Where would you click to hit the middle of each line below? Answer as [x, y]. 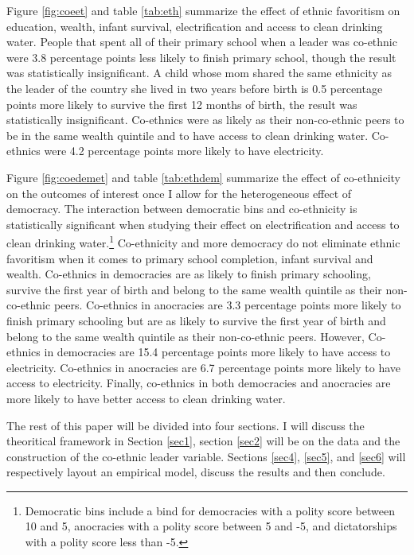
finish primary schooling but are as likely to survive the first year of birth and [196, 320]
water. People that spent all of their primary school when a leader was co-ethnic [202, 42]
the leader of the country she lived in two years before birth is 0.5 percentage [195, 88]
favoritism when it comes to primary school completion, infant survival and [190, 258]
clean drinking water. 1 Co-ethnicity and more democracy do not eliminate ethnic [203, 241]
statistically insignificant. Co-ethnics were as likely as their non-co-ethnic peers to [205, 120]
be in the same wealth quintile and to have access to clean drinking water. [187, 135]
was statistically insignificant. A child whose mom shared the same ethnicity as [199, 73]
